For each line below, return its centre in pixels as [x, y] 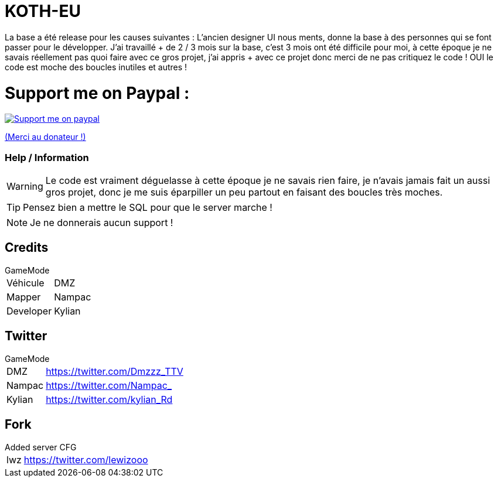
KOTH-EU [43, 11]
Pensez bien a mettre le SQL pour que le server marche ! [148, 207]
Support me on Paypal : [97, 93]
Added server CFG [41, 447]
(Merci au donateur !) [45, 137]
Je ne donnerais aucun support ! [102, 223]
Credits [27, 248]
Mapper [24, 297]
